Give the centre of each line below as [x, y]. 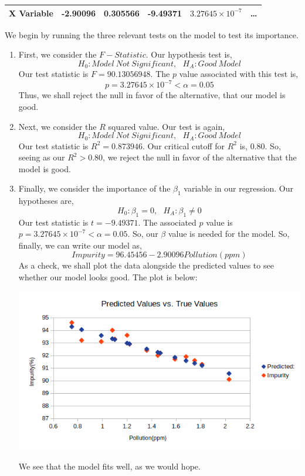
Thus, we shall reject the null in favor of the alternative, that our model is [152, 95]
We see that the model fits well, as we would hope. [109, 466]
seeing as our [42, 157]
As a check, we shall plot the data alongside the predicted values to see [146, 265]
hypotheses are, [46, 201]
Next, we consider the [57, 126]
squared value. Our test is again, [167, 126]
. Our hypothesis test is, [189, 54]
